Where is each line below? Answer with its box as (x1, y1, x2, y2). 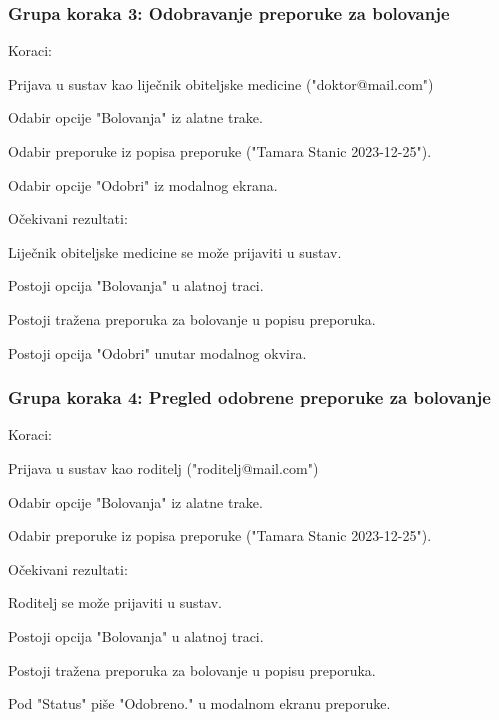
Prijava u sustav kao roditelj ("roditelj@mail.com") (8, 457, 319, 478)
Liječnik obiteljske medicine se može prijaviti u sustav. (8, 241, 342, 262)
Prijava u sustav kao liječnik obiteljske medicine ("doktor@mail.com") (8, 73, 434, 94)
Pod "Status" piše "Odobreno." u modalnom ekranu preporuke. (8, 693, 391, 714)
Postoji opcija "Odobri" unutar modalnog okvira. (8, 342, 307, 363)
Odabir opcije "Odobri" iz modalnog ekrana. (8, 174, 278, 195)
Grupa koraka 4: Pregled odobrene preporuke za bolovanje (8, 385, 491, 410)
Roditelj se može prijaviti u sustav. (8, 592, 222, 613)
